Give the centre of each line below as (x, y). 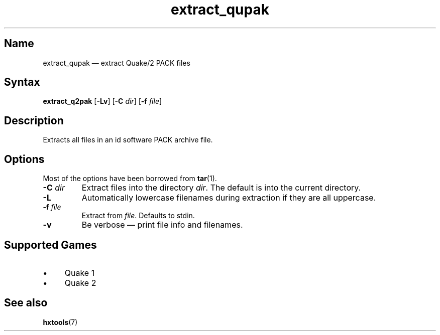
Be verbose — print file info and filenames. (162, 225)
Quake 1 (80, 273)
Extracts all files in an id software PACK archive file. (128, 140)
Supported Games (50, 245)
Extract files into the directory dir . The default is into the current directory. (221, 188)
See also (26, 303)
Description (34, 120)
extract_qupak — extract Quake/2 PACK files (117, 63)
